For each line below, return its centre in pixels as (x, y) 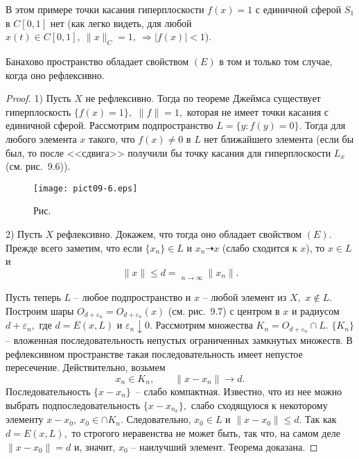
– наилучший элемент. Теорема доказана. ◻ (225, 446)
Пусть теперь (33, 296)
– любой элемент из (245, 296)
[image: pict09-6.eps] (86, 188)
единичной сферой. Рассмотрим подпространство (110, 125)
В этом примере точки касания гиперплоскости (105, 9)
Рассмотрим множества (204, 325)
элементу (25, 419)
